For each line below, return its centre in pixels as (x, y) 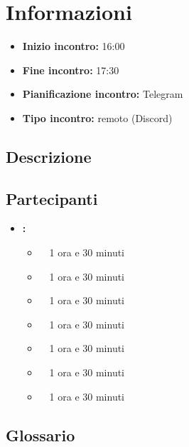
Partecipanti (52, 198)
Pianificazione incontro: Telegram (103, 94)
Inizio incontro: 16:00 (74, 46)
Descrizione (49, 156)
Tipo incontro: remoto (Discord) (97, 117)
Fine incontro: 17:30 (71, 70)
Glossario (40, 435)
